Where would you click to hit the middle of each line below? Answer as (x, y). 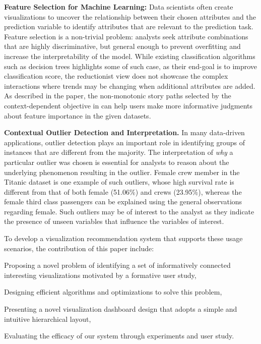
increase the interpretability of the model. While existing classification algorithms (130, 56)
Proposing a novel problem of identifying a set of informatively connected (117, 265)
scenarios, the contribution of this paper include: (79, 248)
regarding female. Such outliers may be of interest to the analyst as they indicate (129, 211)
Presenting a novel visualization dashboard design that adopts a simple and (121, 309)
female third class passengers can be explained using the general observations (123, 202)
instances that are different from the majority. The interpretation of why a (119, 152)
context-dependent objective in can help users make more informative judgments (128, 105)
